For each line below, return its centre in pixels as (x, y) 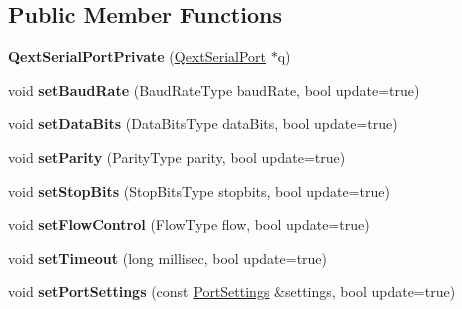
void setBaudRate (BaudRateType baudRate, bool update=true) (214, 89)
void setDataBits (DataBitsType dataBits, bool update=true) (203, 123)
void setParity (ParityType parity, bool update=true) (177, 156)
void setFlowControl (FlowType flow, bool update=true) (189, 224)
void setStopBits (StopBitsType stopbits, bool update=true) (199, 190)
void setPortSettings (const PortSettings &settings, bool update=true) (232, 291)
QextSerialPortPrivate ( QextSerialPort (137, 56)
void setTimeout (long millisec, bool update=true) (168, 257)
